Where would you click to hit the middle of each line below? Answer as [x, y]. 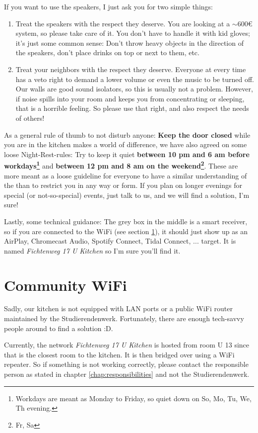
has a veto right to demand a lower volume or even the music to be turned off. [135, 79]
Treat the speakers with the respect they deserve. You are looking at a [123, 23]
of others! [30, 118]
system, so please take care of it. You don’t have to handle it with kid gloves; [133, 33]
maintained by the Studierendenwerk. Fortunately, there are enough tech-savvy [124, 318]
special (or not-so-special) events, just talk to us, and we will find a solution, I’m [127, 195]
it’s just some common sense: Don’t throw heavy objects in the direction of [129, 43]
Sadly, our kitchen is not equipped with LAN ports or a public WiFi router [118, 308]
